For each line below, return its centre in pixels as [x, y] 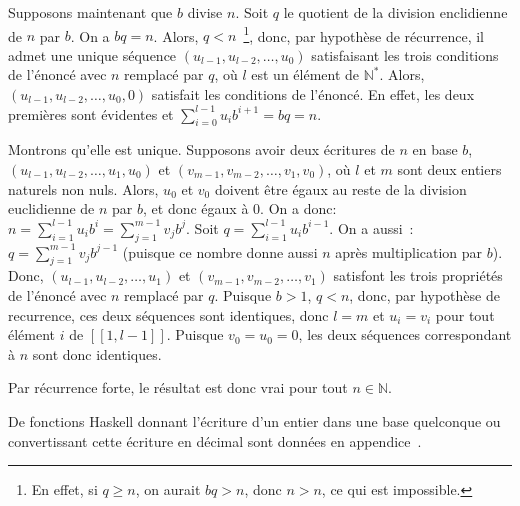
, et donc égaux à [196, 208]
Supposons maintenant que [90, 12]
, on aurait [168, 489]
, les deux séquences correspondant [405, 334]
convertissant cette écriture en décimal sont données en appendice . [215, 440]
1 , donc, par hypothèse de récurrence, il [364, 34]
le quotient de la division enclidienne [395, 12]
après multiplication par [409, 251]
